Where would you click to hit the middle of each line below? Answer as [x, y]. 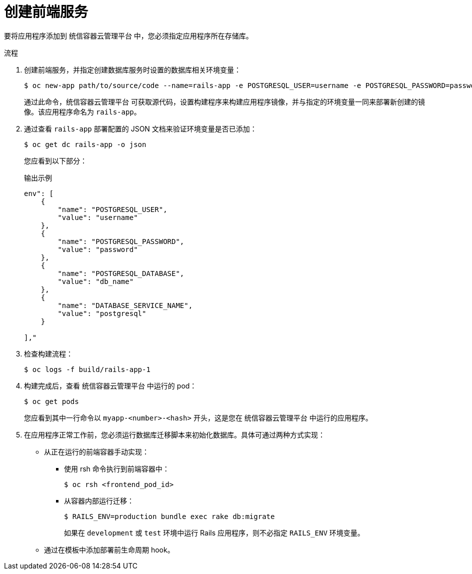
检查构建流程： [48, 353]
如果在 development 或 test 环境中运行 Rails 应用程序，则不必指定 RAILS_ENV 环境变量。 [214, 532]
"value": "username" [98, 217]
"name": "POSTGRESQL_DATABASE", [121, 273]
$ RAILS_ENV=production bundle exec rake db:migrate [169, 516]
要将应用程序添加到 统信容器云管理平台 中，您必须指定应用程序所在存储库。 [128, 35]
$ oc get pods [51, 401]
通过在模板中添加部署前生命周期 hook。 [109, 549]
